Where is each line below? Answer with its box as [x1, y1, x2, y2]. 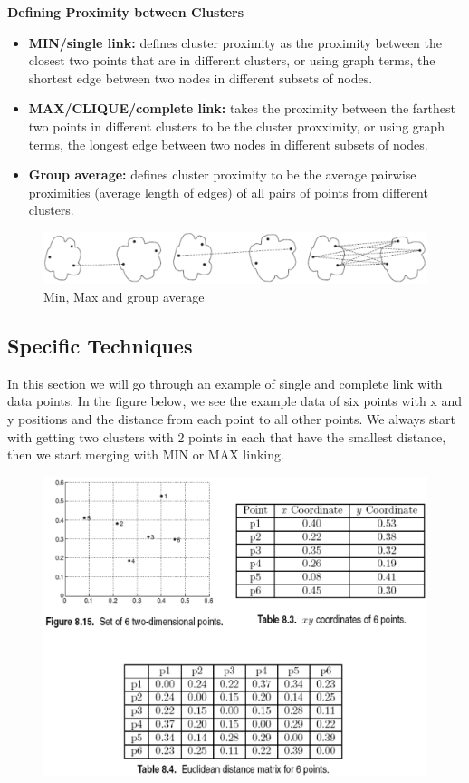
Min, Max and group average [43, 287, 205, 306]
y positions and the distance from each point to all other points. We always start [7, 410, 455, 429]
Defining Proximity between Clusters [7, 3, 244, 21]
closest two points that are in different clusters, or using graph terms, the [28, 51, 435, 70]
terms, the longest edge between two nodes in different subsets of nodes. [28, 134, 428, 153]
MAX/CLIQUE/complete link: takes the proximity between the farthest [28, 99, 456, 118]
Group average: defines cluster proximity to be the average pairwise [28, 165, 416, 184]
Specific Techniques [7, 332, 193, 360]
